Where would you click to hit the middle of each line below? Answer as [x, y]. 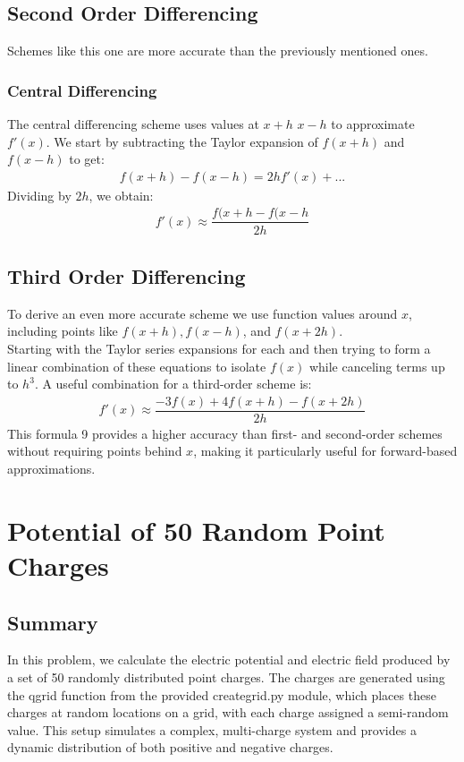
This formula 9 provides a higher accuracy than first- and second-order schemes [225, 433]
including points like [63, 331]
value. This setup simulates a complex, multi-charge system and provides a [212, 729]
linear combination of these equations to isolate [137, 366]
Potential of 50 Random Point [196, 530]
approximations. [51, 468]
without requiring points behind [95, 451]
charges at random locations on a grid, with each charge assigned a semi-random [228, 712]
